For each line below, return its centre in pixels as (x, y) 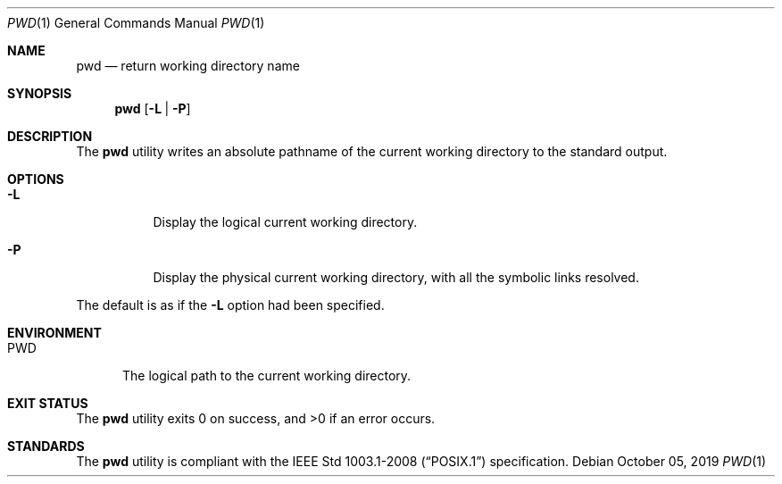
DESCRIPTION (50, 136)
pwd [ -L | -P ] (153, 108)
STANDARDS (46, 446)
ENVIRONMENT (54, 333)
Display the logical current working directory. (285, 222)
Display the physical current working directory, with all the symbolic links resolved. (396, 277)
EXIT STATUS (48, 403)
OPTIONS (36, 179)
